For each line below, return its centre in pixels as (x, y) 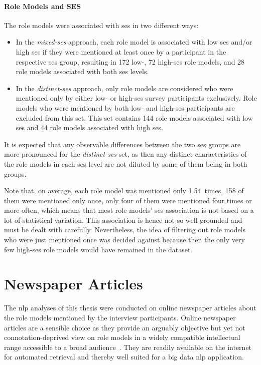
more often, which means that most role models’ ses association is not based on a (129, 210)
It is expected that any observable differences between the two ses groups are (122, 144)
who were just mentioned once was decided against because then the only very (124, 240)
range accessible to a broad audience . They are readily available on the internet (128, 347)
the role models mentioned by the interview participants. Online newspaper (120, 317)
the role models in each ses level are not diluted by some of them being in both (126, 163)
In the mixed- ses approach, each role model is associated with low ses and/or (134, 42)
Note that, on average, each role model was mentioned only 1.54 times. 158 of (124, 191)
